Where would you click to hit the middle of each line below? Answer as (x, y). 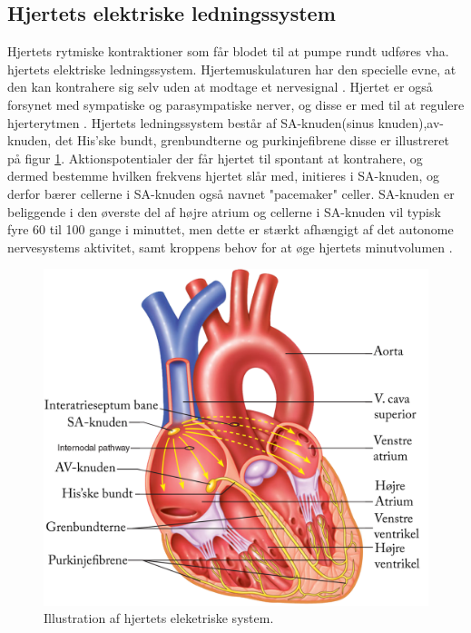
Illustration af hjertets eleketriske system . (159, 618)
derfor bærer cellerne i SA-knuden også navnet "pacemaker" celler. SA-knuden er (231, 193)
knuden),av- (411, 122)
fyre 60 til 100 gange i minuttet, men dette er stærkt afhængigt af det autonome (231, 229)
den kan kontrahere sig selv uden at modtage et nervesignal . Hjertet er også (220, 87)
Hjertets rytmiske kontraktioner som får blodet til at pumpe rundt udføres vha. (228, 51)
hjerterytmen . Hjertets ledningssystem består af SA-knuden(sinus (191, 122)
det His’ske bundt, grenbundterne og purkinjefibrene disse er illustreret (252, 140)
